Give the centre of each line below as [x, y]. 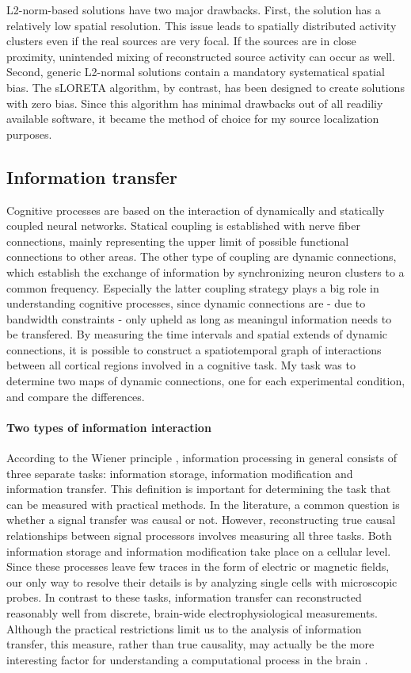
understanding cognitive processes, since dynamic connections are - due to [186, 303]
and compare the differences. [76, 396]
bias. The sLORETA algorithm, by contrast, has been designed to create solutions [205, 87]
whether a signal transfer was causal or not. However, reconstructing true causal [201, 520]
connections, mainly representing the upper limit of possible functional [178, 241]
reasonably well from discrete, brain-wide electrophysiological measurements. [192, 613]
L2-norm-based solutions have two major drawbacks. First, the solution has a [194, 10]
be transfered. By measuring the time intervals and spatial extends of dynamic [197, 334]
